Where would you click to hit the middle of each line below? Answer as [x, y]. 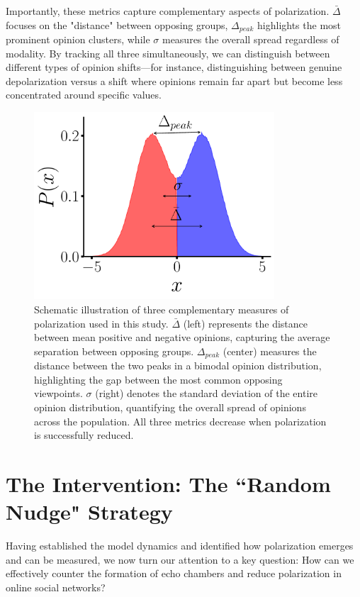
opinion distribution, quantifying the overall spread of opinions [170, 407]
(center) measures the [270, 351]
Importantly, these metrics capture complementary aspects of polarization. [168, 11]
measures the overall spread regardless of [251, 39]
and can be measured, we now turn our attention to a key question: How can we [180, 559]
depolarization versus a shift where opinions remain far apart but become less [174, 80]
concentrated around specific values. [84, 95]
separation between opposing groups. [114, 351]
